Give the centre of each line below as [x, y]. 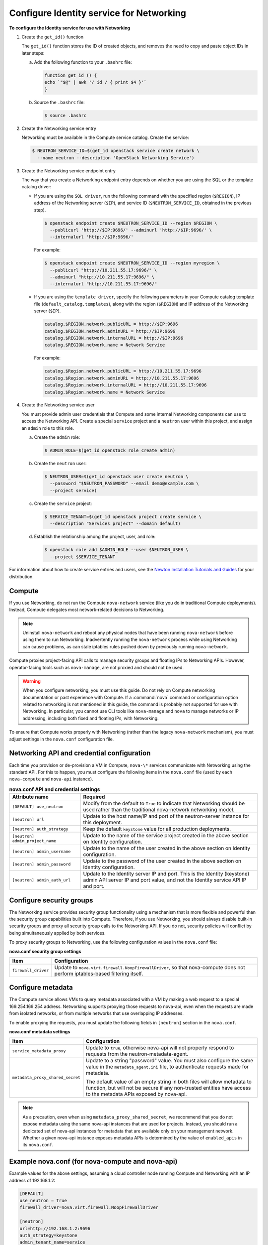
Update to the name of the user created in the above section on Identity [167, 848]
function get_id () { [71, 75]
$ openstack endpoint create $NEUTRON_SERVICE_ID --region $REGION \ [131, 223]
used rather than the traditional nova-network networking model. [159, 810]
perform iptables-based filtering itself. [99, 974]
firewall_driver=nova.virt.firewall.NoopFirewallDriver [89, 1207]
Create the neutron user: [60, 464]
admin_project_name [34, 841]
